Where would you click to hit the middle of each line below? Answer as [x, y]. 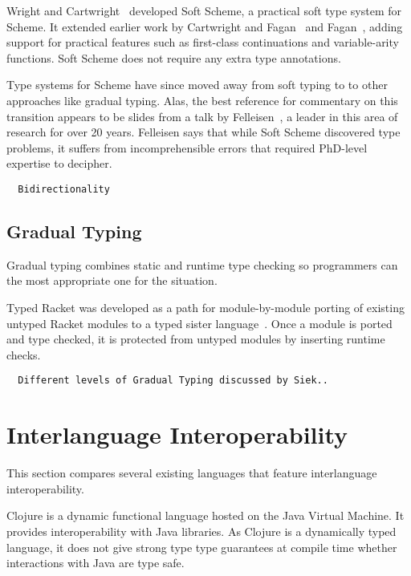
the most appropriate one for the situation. [112, 280]
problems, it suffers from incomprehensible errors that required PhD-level [187, 147]
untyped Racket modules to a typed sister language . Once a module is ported [199, 323]
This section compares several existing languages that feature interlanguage [192, 473]
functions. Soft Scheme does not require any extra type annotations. [174, 57]
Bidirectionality [64, 189]
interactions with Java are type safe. [96, 563]
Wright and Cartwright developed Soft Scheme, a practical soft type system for [204, 10]
